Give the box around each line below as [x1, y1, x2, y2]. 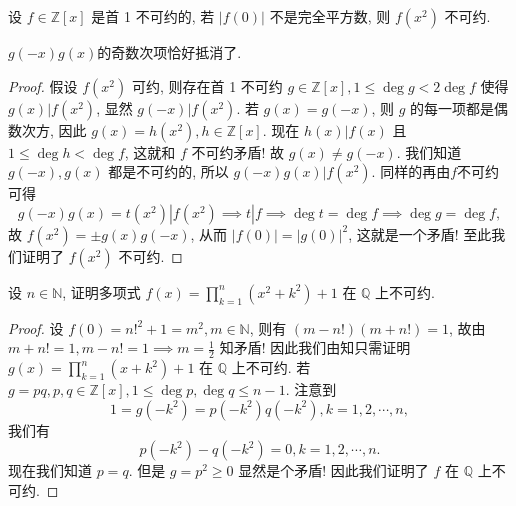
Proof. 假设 [8, 75, 78, 96]
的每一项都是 [410, 97, 495, 118]
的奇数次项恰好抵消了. [97, 42, 242, 62]
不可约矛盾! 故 [191, 141, 285, 162]
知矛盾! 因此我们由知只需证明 [219, 337, 411, 358]
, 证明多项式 [62, 281, 141, 302]
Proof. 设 [8, 317, 64, 338]
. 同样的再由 [371, 161, 451, 182]
